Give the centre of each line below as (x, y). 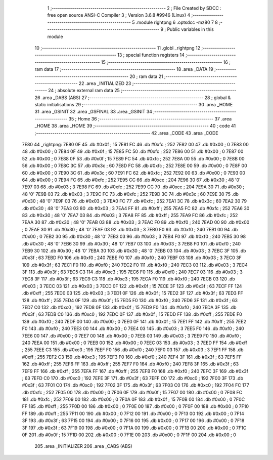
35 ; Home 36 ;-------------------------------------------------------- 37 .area (150, 118)
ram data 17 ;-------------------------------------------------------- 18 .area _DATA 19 (124, 69)
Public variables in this (191, 29)
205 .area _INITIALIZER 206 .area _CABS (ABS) (83, 446)
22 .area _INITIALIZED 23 (105, 83)
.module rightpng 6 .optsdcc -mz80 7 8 (177, 22)
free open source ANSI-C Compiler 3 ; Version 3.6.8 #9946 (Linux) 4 (119, 15)
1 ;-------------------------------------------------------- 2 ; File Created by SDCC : (134, 8)
